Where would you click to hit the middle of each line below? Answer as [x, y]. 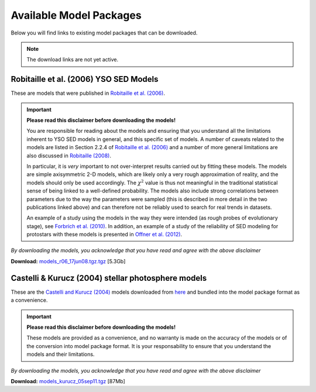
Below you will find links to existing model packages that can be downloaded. [104, 33]
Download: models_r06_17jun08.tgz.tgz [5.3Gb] [68, 261]
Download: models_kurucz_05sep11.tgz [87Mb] [68, 381]
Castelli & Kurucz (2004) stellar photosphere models [109, 278]
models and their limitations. [61, 355]
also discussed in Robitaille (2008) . [69, 156]
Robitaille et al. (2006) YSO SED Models [85, 79]
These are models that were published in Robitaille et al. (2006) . [88, 93]
